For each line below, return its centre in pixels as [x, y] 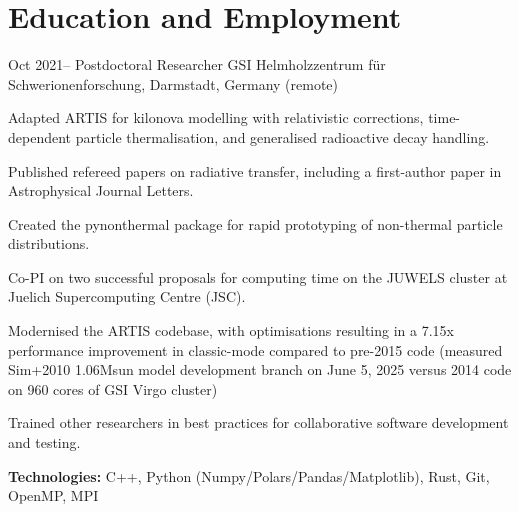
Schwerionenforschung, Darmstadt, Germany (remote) [173, 83]
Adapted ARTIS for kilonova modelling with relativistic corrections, [216, 117]
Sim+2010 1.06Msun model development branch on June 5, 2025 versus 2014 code [260, 369]
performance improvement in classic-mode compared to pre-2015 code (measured [255, 349]
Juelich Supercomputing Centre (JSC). [127, 296]
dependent [40, 136]
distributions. [49, 243]
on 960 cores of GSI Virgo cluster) [113, 388]
